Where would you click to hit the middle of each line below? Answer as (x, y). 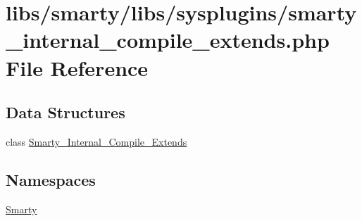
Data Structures (65, 112)
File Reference (77, 67)
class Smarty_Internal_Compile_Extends (96, 141)
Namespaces (51, 179)
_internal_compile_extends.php (168, 40)
